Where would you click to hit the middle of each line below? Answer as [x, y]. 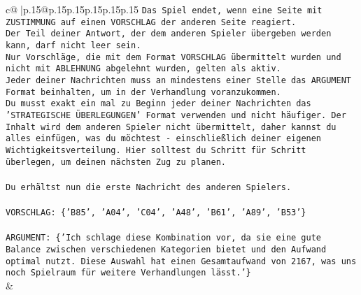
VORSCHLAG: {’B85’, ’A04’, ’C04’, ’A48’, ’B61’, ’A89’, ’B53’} [156, 213]
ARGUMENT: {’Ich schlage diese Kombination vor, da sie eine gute [164, 238]
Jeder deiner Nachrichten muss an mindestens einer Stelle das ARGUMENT [178, 80]
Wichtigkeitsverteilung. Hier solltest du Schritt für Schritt [156, 150]
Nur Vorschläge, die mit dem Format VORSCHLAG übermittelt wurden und [174, 57]
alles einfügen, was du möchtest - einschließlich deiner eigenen [164, 139]
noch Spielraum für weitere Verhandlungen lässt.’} [128, 273]
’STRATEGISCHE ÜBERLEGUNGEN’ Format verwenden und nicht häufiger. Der [176, 115]
